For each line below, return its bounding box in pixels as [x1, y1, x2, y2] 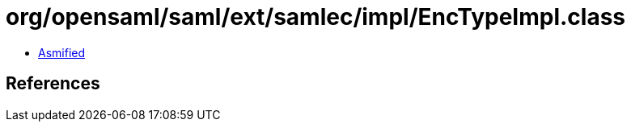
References [6, 73, 100, 94]
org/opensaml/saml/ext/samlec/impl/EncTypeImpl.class [6, 3, 626, 31]
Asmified [38, 45, 86, 60]
